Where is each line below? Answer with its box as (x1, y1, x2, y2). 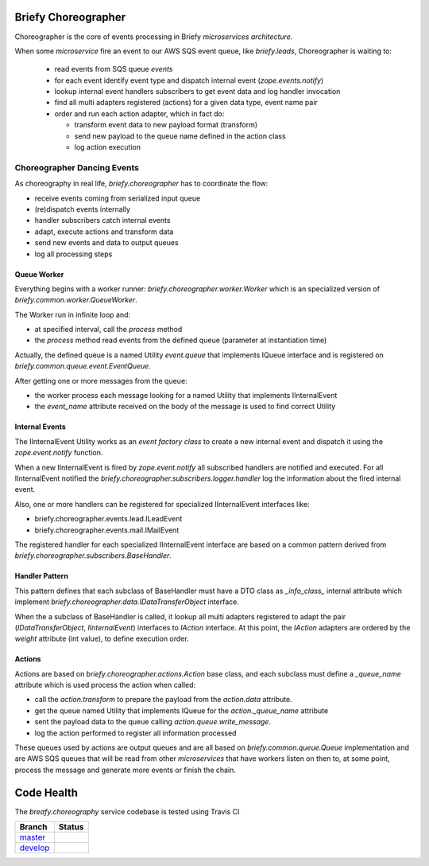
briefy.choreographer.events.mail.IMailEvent (34, 525, 180, 535)
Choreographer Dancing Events (14, 162, 139, 173)
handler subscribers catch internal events (34, 216, 171, 225)
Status (58, 821, 84, 833)
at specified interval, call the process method (34, 325, 183, 334)
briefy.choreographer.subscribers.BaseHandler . (14, 551, 172, 560)
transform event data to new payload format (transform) (74, 120, 258, 130)
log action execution (74, 142, 141, 152)
